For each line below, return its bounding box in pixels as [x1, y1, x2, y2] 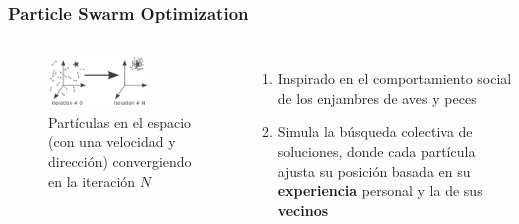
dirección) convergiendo [48, 150, 192, 171]
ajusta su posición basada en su [277, 160, 471, 181]
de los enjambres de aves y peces [277, 87, 477, 108]
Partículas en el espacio [48, 111, 192, 132]
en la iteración [48, 170, 136, 191]
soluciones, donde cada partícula [277, 141, 476, 161]
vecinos [277, 199, 329, 220]
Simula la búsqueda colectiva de [277, 121, 473, 142]
